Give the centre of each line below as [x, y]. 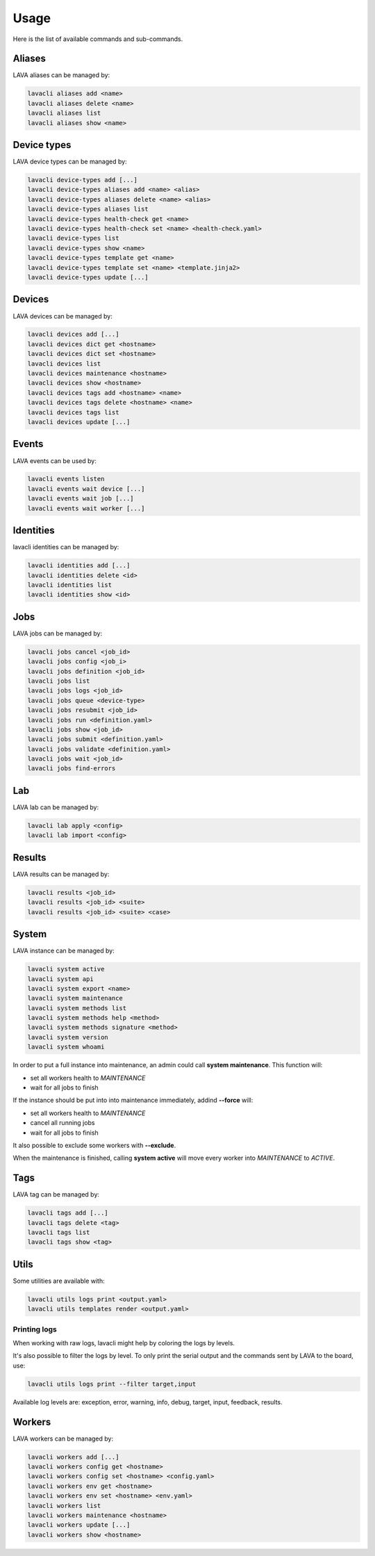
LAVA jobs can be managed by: [58, 633]
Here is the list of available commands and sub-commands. [98, 39]
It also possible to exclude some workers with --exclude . [94, 1145]
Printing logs [35, 1329]
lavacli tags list [59, 1233]
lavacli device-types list [73, 238]
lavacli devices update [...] [79, 422]
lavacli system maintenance [75, 998]
